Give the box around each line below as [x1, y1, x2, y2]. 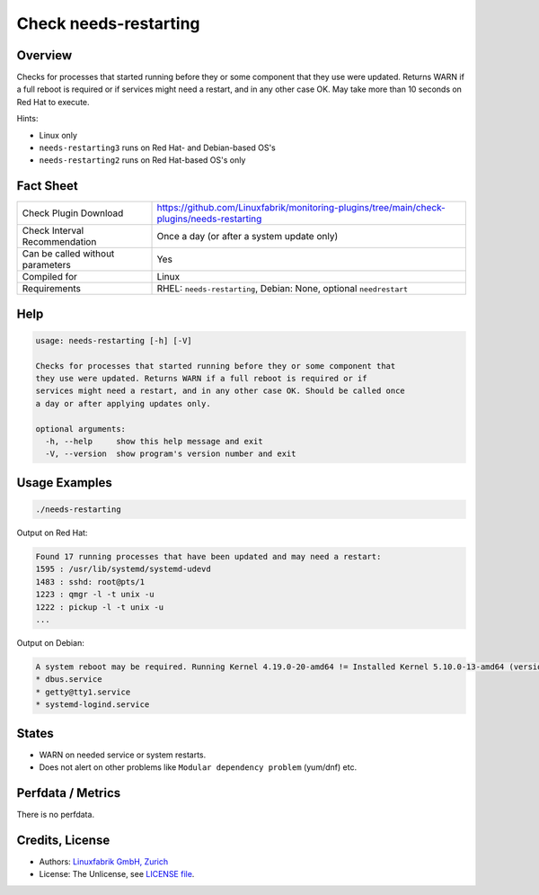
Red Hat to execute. [16, 96, 90, 107]
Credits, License [16, 832, 110, 847]
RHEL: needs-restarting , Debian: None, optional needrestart [156, 282, 409, 295]
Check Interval [22, 225, 84, 237]
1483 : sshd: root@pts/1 [35, 577, 146, 586]
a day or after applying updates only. [35, 398, 211, 408]
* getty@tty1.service [35, 686, 131, 697]
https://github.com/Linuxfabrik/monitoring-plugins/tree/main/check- [156, 201, 446, 214]
